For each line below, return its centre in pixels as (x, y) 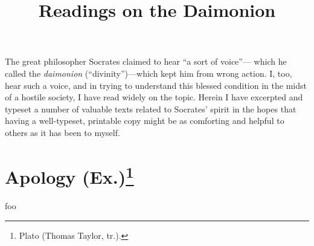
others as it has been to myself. (62, 132)
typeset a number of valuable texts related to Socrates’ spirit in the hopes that (151, 108)
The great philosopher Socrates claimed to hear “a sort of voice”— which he (146, 61)
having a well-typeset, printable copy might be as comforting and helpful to (145, 121)
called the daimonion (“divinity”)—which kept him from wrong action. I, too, (149, 73)
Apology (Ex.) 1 (69, 175)
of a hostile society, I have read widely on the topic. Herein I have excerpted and (154, 97)
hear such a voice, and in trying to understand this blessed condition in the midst (156, 85)
